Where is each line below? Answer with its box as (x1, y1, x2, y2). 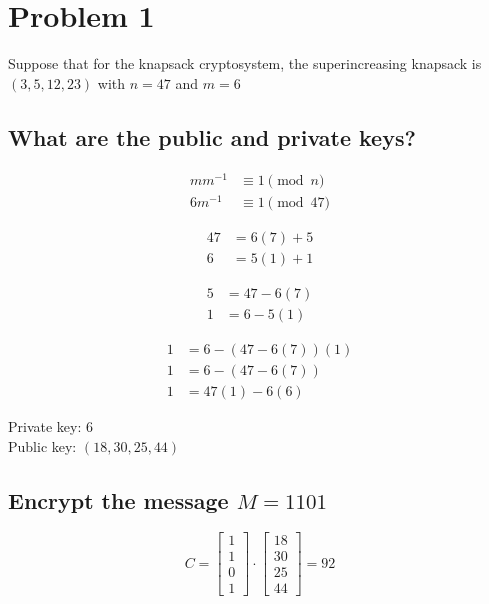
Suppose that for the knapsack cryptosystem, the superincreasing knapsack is (8, 53, 482, 74)
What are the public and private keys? (8, 121, 416, 152)
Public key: (8, 435, 77, 456)
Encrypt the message (8, 484, 229, 515)
